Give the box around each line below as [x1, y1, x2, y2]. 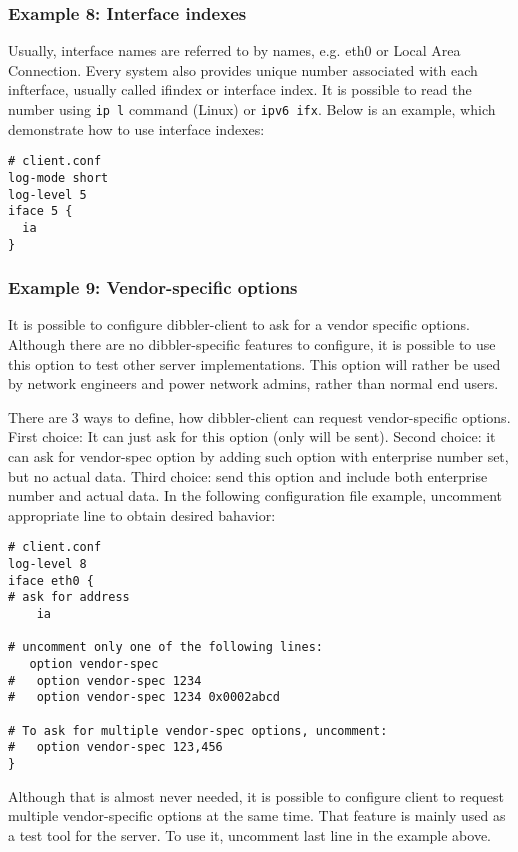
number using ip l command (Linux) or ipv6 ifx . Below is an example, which [8, 99, 496, 119]
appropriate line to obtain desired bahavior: [8, 504, 276, 525]
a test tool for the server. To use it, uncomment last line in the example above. [8, 824, 491, 845]
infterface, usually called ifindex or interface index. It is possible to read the [8, 79, 472, 100]
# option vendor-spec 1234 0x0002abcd [8, 690, 281, 705]
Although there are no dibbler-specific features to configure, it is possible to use [8, 334, 496, 354]
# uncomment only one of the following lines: [8, 640, 323, 655]
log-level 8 [8, 557, 87, 571]
